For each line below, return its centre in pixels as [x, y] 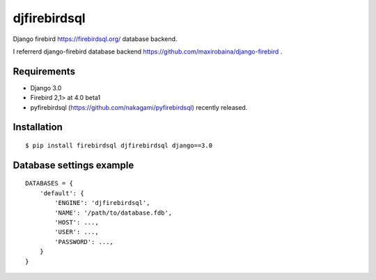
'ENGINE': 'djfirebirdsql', [102, 203]
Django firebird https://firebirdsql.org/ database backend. [95, 39]
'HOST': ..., [77, 222]
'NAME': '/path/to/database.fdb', [113, 213]
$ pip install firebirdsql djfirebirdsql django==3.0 [119, 146]
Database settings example [73, 165]
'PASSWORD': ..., [84, 242]
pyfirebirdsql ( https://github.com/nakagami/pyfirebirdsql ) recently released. [139, 107]
